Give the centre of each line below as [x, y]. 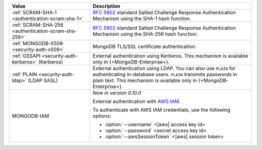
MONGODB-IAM [31, 116]
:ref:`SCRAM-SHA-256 [38, 25]
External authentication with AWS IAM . [137, 101]
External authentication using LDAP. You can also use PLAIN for [164, 68]
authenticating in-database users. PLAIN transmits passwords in [165, 74]
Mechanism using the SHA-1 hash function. [142, 18]
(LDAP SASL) [43, 80]
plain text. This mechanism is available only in [145, 80]
